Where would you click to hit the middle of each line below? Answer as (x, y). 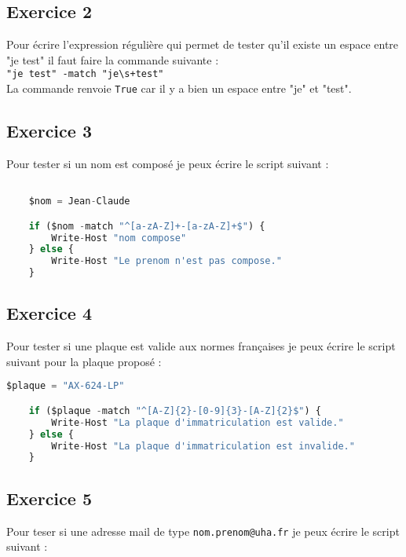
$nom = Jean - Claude (79, 202)
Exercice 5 (49, 498)
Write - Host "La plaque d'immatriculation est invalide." (203, 446)
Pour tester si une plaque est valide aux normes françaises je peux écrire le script (201, 346)
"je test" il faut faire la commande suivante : (113, 59)
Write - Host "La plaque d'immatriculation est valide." (198, 422)
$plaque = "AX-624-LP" (66, 386)
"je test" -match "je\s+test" (85, 74)
